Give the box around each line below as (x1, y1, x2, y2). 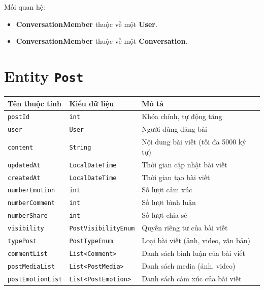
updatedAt (8, 161, 41, 169)
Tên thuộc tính (8, 98, 61, 108)
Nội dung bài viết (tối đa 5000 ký (142, 136, 246, 147)
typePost (8, 238, 37, 245)
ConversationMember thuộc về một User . (16, 18, 157, 29)
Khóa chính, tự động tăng (142, 111, 222, 122)
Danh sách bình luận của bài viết (142, 248, 245, 258)
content (8, 143, 34, 151)
